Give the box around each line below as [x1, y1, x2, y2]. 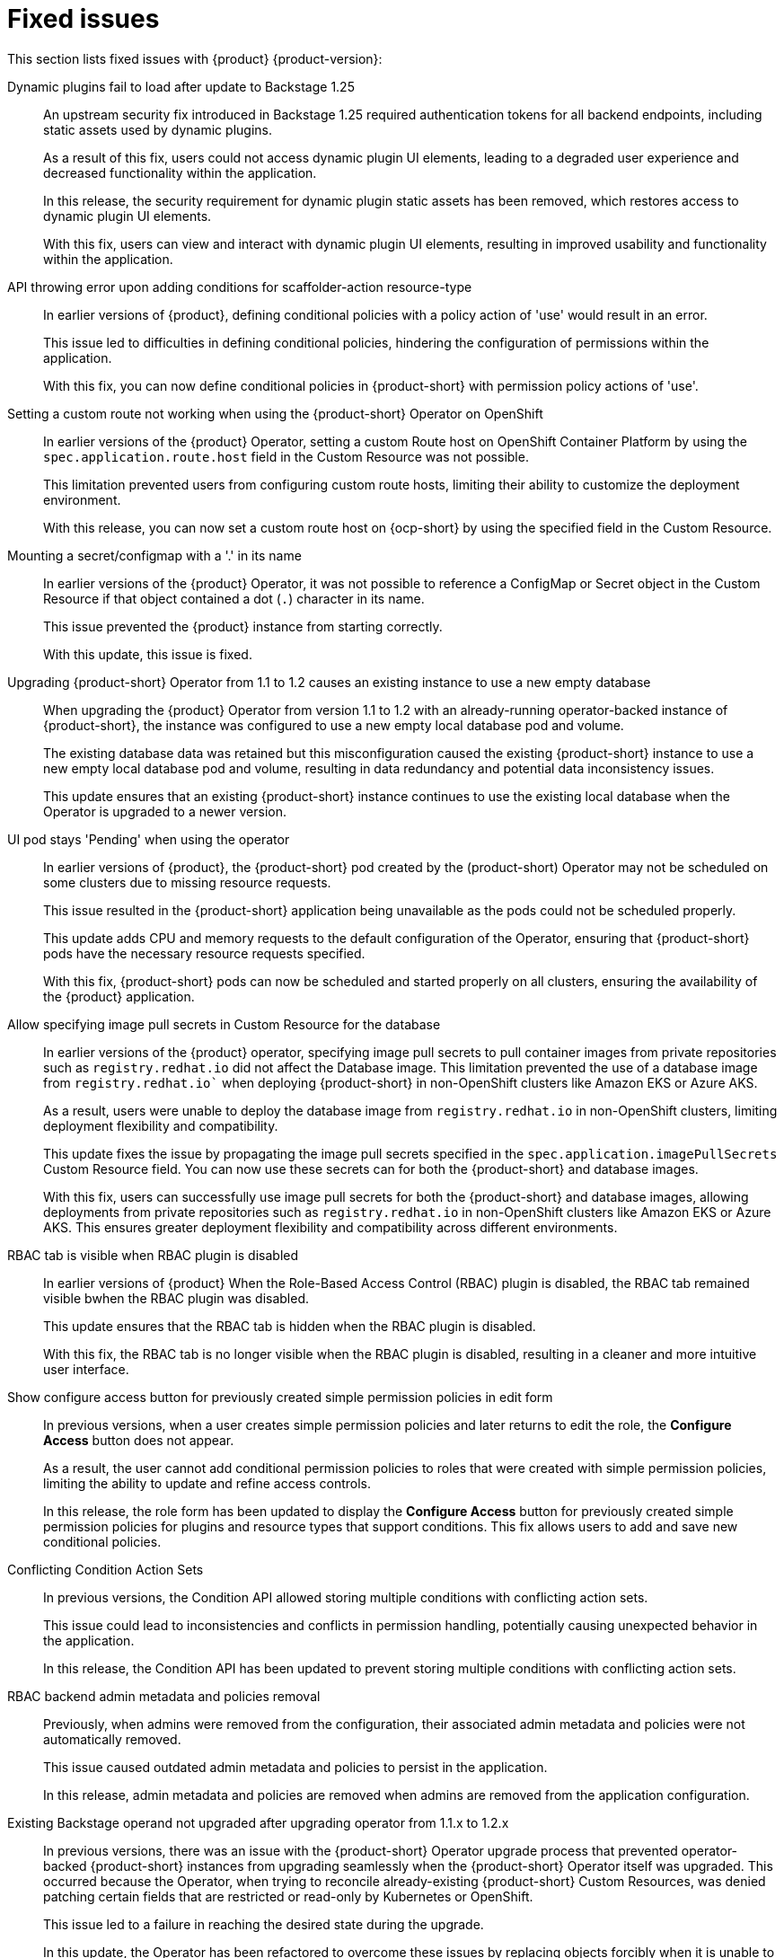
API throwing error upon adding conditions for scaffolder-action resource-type [7, 278, 472, 295]
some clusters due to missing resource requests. [43, 874, 331, 890]
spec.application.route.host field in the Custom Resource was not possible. [43, 448, 529, 464]
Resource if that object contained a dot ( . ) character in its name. [43, 590, 425, 606]
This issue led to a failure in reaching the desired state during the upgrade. [43, 1916, 484, 1932]
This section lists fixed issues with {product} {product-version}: [7, 50, 383, 66]
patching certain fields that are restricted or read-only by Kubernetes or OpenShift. [43, 1888, 533, 1904]
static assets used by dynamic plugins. [43, 121, 272, 137]
